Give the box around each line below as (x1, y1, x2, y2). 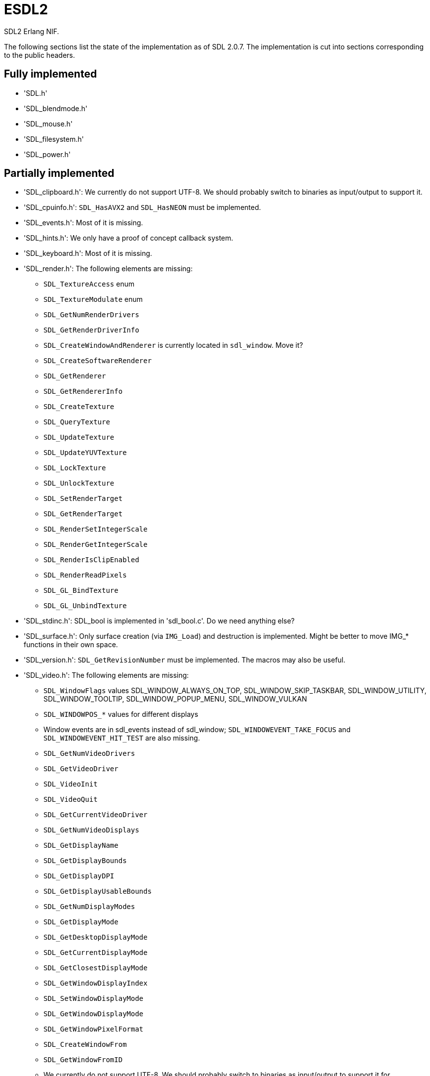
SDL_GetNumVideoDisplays (43, 826, 139, 834)
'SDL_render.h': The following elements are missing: (24, 264, 193, 273)
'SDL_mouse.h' (24, 119, 73, 128)
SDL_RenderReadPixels (43, 571, 127, 579)
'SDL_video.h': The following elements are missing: (24, 671, 189, 680)
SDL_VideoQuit (43, 795, 98, 804)
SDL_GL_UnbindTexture (43, 602, 127, 610)
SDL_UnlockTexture (43, 479, 115, 488)
